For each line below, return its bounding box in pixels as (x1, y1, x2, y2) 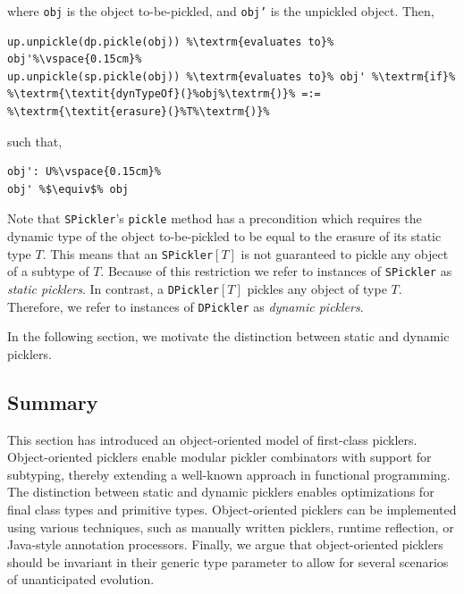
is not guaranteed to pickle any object (240, 244, 449, 263)
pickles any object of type (247, 279, 387, 297)
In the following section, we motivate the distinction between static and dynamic (7, 327, 450, 346)
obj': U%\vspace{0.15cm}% (7, 165, 161, 179)
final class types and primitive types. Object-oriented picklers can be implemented (7, 500, 457, 519)
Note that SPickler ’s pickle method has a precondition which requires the (7, 209, 422, 228)
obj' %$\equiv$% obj (7, 182, 130, 196)
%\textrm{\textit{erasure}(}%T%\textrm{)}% (7, 105, 270, 119)
